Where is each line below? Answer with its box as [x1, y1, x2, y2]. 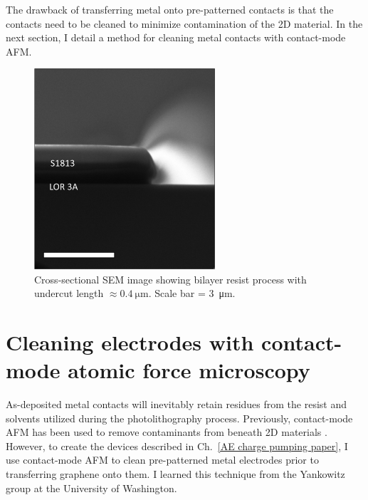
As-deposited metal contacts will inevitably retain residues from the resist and [6, 397, 347, 412]
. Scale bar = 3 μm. [148, 286, 236, 301]
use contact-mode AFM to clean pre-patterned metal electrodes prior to [6, 452, 319, 467]
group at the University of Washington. [6, 480, 177, 495]
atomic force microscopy [68, 355, 310, 385]
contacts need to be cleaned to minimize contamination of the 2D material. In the [6, 16, 363, 31]
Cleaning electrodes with [6, 327, 254, 356]
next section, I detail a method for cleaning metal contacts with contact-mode [6, 30, 346, 45]
